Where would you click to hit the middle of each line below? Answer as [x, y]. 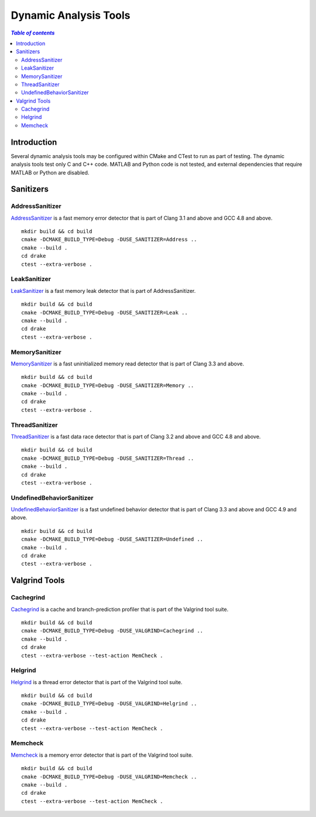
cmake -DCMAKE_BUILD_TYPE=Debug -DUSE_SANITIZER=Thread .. [108, 458]
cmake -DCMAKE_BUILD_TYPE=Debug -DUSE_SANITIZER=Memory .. [108, 385]
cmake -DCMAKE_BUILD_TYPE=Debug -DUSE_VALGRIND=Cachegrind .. [112, 631]
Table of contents [33, 33]
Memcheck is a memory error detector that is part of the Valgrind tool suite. [102, 755]
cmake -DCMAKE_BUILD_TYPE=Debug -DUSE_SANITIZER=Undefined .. [112, 539]
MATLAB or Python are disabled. [50, 172]
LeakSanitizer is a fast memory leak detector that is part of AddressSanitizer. [103, 290]
